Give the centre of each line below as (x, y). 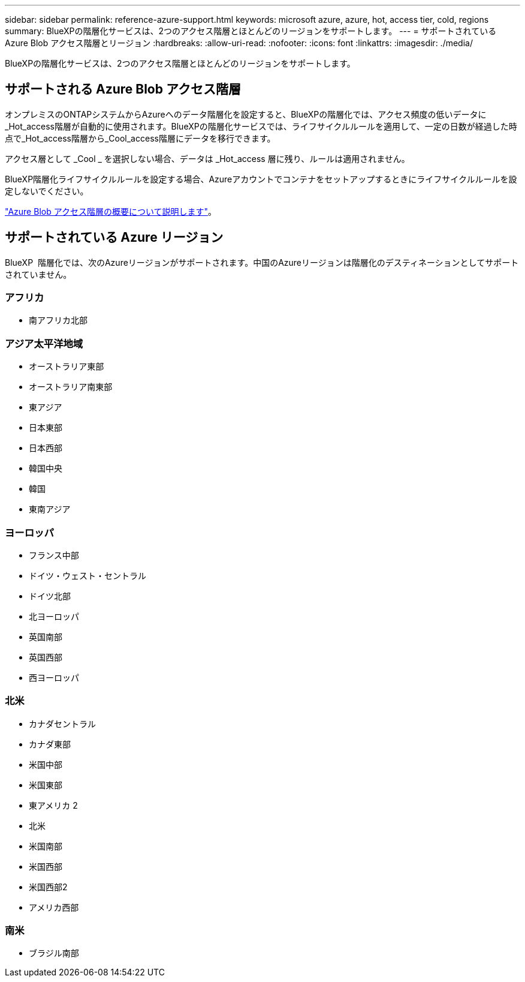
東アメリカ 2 (53, 805)
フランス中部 (54, 555)
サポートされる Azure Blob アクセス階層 (123, 89)
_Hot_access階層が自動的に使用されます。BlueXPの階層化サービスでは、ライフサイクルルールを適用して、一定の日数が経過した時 (261, 126)
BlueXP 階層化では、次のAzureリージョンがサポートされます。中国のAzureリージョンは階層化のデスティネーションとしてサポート (262, 262)
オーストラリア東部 (67, 367)
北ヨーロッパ (54, 616)
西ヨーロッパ (54, 677)
